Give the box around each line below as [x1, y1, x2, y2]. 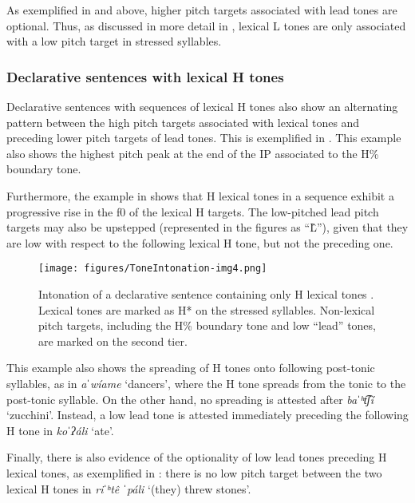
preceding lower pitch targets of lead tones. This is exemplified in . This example [6, 129, 401, 146]
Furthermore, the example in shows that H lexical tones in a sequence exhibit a [6, 187, 394, 204]
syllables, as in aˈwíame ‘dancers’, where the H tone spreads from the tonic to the [6, 374, 406, 391]
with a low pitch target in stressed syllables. [6, 33, 222, 50]
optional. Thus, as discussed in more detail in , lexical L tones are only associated [6, 17, 406, 34]
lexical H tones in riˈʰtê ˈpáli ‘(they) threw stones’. [6, 480, 251, 497]
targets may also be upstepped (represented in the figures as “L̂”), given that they [6, 219, 409, 236]
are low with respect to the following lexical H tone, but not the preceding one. [6, 234, 393, 251]
